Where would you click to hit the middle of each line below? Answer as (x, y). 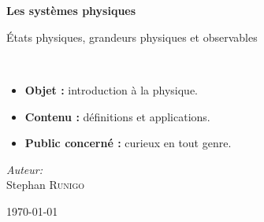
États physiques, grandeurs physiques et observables (132, 37)
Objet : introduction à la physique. (111, 89)
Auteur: (25, 169)
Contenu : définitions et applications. (117, 116)
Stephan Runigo (46, 185)
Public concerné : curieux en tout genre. (128, 143)
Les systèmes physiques (71, 11)
